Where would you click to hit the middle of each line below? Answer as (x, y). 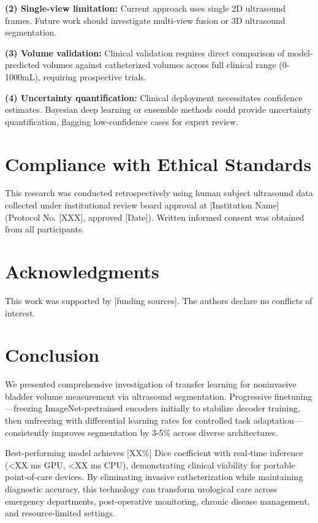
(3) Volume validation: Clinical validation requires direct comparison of (145, 52)
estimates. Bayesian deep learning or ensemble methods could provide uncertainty (158, 109)
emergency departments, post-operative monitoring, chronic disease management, (157, 501)
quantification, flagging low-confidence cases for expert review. (122, 121)
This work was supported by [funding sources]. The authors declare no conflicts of (159, 300)
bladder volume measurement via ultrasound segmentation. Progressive (138, 396)
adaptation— (278, 420)
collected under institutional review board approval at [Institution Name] (142, 205)
